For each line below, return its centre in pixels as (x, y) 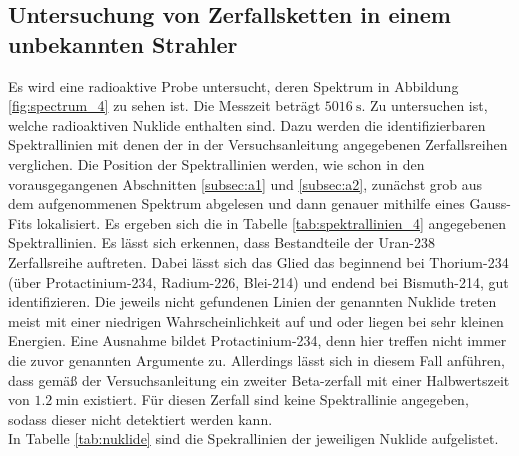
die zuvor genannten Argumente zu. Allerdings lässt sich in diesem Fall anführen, (256, 359)
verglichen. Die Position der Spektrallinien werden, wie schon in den (216, 163)
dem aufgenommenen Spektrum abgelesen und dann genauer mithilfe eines (236, 203)
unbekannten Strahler (123, 43)
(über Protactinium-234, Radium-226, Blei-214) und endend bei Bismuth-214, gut (258, 281)
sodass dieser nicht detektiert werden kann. (140, 418)
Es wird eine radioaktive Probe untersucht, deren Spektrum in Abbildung (233, 85)
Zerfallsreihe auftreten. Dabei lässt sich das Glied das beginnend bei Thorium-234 (258, 261)
